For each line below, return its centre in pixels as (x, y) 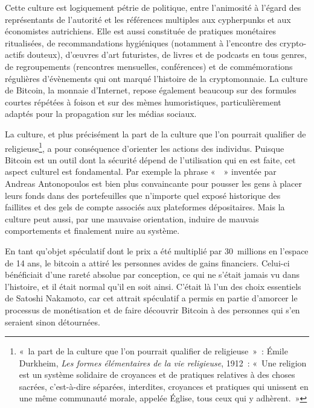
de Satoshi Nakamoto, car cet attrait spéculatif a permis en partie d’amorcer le (151, 298)
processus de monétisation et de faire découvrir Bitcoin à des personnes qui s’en (152, 309)
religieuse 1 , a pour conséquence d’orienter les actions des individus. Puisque (145, 147)
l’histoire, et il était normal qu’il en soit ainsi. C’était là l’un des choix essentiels (153, 286)
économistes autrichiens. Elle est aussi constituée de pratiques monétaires (140, 31)
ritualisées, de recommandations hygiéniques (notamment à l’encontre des (141, 42)
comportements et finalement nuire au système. (92, 231)
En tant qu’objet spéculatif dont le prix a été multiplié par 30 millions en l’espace (157, 250)
